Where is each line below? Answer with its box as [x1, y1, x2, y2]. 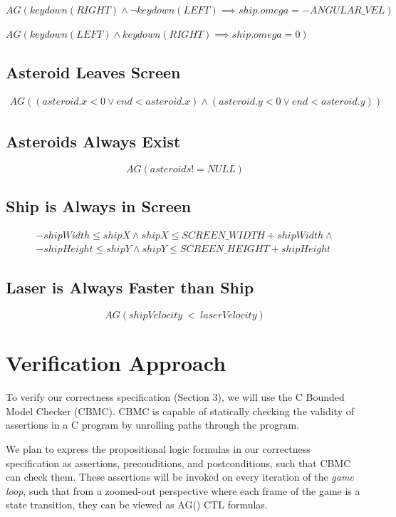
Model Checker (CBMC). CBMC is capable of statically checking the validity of [6, 403, 354, 418]
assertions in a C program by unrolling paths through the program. [6, 417, 300, 432]
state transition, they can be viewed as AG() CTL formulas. [6, 497, 268, 512]
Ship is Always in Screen [6, 195, 192, 217]
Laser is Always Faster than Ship [6, 276, 254, 298]
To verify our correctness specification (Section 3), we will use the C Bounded [6, 390, 345, 404]
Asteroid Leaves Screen [6, 61, 181, 83]
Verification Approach [6, 348, 226, 377]
